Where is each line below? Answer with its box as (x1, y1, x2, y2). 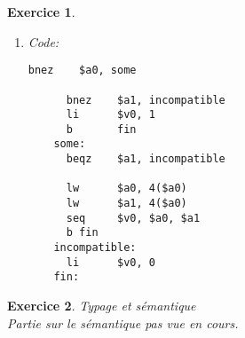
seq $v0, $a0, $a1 (66, 211, 201, 224)
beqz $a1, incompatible (66, 153, 225, 166)
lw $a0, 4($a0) (66, 182, 187, 195)
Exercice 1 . (7, 3, 75, 20)
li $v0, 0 (66, 255, 155, 269)
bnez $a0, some (28, 64, 137, 77)
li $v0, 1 (66, 108, 155, 122)
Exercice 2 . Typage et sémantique (7, 296, 196, 315)
